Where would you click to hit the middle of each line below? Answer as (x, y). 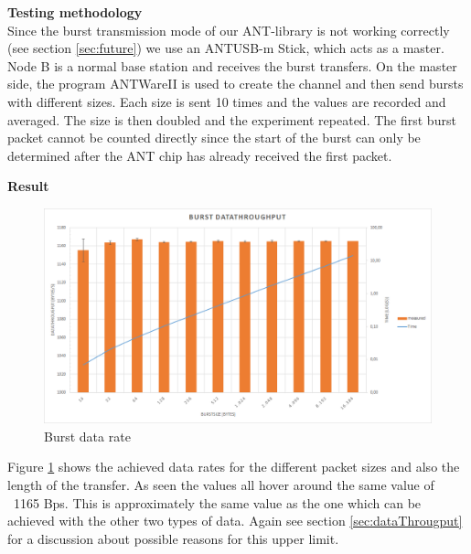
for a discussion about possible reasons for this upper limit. (173, 538)
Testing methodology (75, 12)
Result (28, 186)
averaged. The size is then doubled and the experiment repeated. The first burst (232, 119)
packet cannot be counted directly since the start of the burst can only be (214, 138)
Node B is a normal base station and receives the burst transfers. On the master (232, 65)
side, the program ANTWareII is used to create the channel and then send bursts (235, 84)
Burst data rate (87, 436)
